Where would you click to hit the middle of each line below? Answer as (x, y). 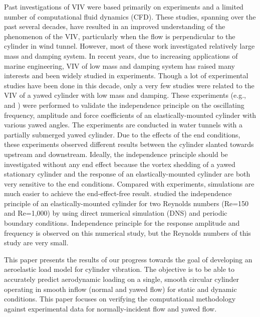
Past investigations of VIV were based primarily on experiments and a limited (124, 7)
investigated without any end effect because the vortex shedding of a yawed (120, 164)
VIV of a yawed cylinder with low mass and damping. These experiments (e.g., (125, 95)
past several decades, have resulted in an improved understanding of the (115, 26)
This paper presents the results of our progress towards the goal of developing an (128, 259)
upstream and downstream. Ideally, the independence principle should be (116, 154)
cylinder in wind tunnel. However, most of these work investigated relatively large (129, 46)
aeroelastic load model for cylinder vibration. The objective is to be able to (119, 269)
